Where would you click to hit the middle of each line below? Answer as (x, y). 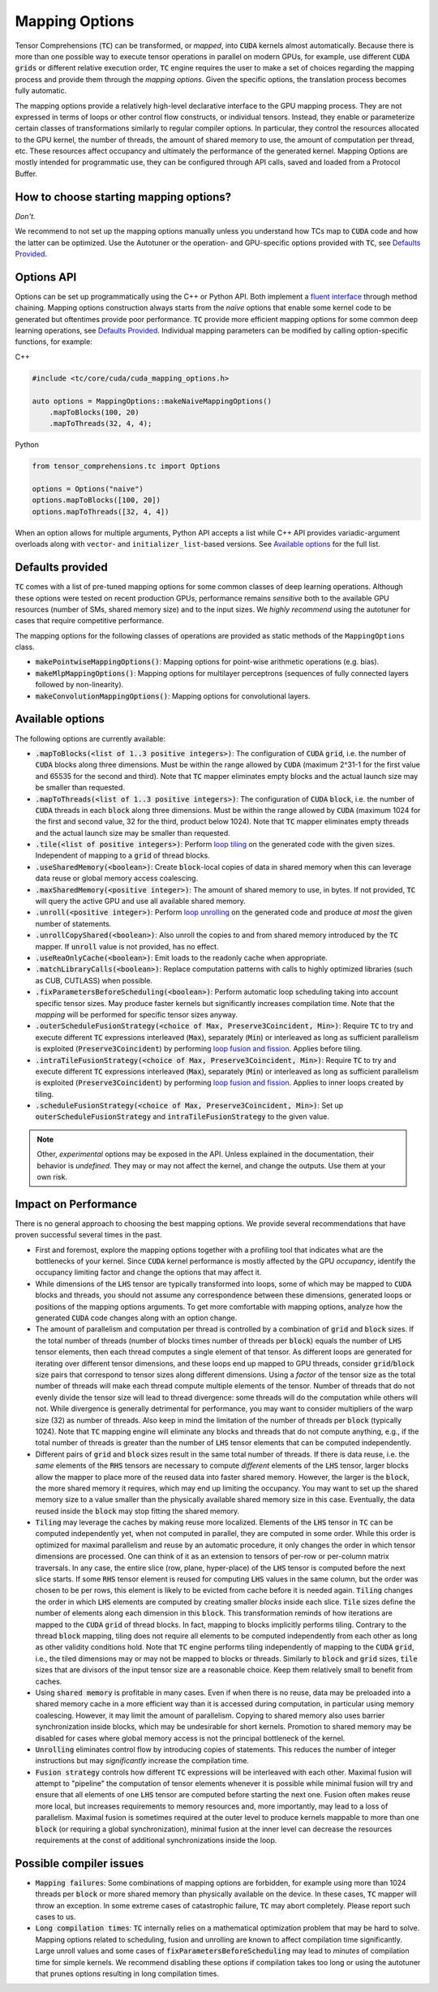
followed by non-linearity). (79, 685)
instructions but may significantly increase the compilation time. (142, 1761)
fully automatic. (41, 91)
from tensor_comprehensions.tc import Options (126, 466)
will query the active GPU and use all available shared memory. (141, 901)
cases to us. (56, 1917)
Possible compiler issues (79, 1863)
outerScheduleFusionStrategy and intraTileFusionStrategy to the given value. (182, 1116)
